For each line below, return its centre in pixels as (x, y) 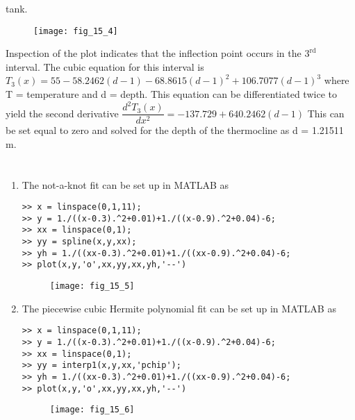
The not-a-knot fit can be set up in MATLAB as (125, 184)
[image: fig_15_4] (76, 31)
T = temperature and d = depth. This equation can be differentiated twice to (171, 94)
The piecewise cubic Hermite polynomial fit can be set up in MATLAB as (179, 308)
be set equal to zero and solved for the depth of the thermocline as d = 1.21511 (175, 130)
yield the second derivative (62, 113)
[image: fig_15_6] (92, 410)
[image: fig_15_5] (92, 286)
